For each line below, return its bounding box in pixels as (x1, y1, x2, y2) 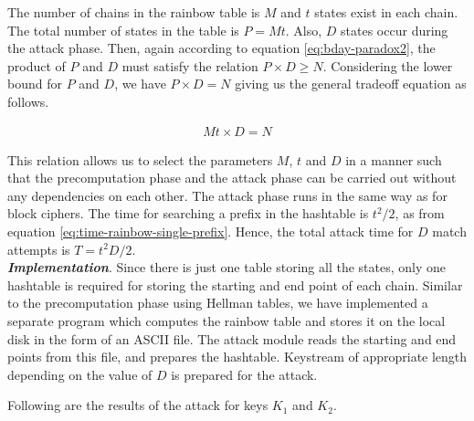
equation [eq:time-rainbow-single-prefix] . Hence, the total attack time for (7, 221, 414, 240)
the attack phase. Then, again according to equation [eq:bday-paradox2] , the (7, 38, 436, 58)
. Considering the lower (322, 56, 453, 75)
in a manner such (345, 150, 442, 169)
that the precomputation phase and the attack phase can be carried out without (7, 168, 457, 187)
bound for (7, 74, 62, 93)
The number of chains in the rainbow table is (7, 3, 260, 21)
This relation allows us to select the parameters (7, 150, 273, 169)
